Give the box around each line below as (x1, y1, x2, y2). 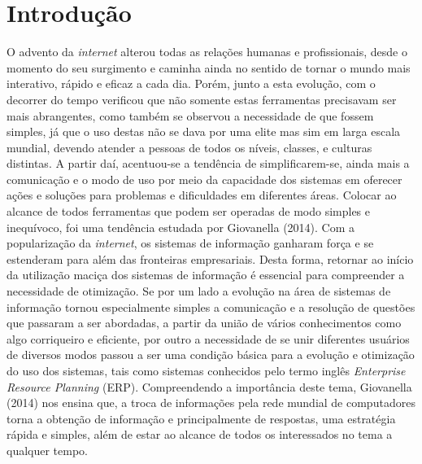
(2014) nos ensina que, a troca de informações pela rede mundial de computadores (7, 394, 415, 411)
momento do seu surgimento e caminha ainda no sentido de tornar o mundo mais (7, 59, 411, 76)
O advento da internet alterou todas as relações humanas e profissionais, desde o (7, 43, 407, 60)
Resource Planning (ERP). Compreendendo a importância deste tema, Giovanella (7, 378, 412, 395)
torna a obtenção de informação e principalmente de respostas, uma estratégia (7, 409, 396, 427)
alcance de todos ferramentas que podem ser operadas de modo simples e (7, 203, 371, 220)
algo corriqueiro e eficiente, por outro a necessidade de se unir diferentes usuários (7, 330, 410, 347)
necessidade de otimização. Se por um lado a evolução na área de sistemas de (7, 282, 391, 300)
